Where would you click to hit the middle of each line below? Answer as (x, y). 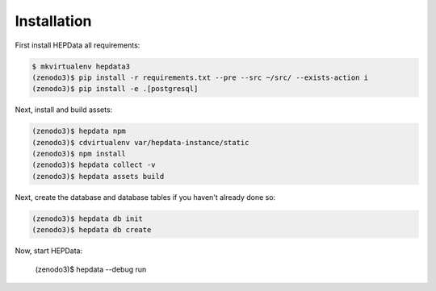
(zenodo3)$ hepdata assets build (98, 176)
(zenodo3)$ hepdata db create (92, 230)
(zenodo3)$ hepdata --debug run (91, 269)
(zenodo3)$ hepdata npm (79, 131)
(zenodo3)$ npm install (79, 154)
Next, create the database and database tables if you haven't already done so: (145, 197)
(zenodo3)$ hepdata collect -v (94, 165)
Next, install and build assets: (64, 110)
